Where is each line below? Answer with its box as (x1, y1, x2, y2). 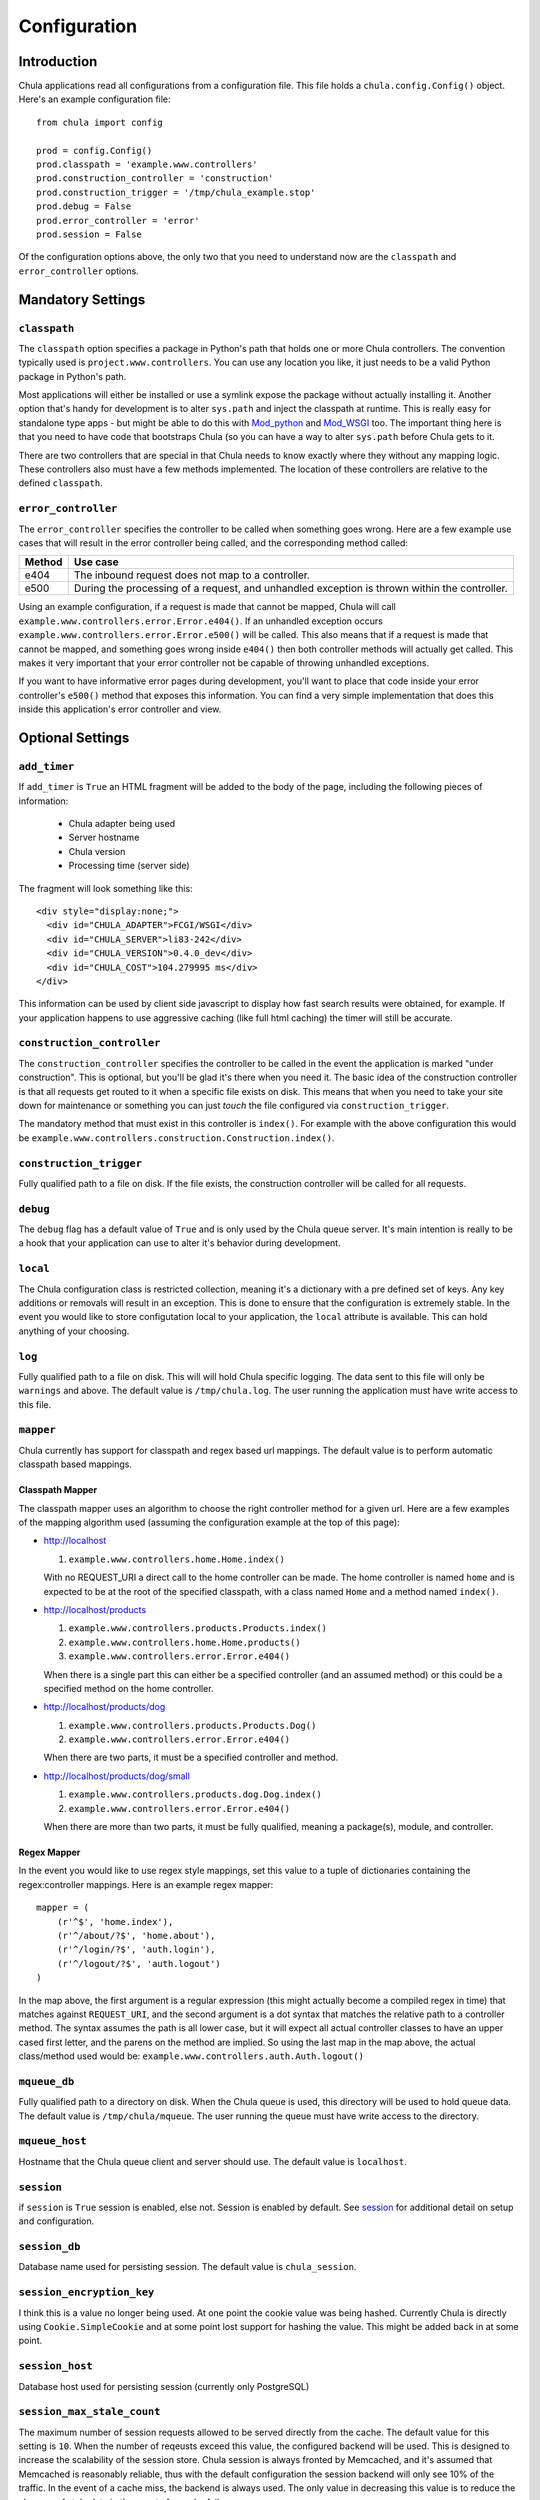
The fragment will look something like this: (18, 882, 194, 894)
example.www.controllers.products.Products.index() (68, 1623, 328, 1634)
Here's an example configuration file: (18, 93, 171, 105)
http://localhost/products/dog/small (43, 1770, 190, 1782)
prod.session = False (36, 228, 142, 240)
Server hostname (68, 831, 140, 844)
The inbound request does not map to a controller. (73, 568, 310, 582)
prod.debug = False (36, 201, 132, 212)
